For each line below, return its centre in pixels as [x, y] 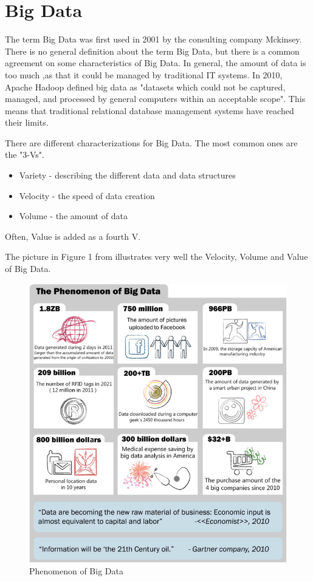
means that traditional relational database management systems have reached [150, 110]
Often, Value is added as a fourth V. [73, 236]
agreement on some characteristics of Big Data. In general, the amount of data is [156, 63]
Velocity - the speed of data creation [87, 195]
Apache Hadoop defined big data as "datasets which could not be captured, [145, 87]
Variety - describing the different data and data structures [127, 175]
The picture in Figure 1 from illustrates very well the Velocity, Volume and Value [156, 257]
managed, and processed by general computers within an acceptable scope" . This [155, 99]
